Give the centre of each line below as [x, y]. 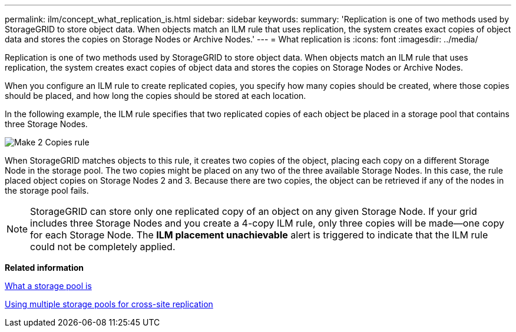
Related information [44, 268]
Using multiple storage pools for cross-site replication [109, 304]
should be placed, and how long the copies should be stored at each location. [156, 96]
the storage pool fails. [47, 190]
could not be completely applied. [103, 247]
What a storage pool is [48, 286]
